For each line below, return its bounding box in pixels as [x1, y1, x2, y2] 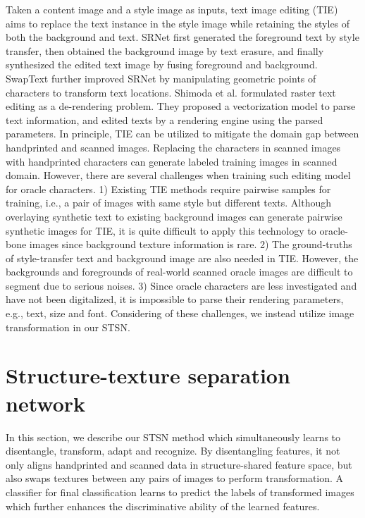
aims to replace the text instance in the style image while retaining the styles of [6, 16, 350, 30]
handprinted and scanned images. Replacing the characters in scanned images [6, 140, 341, 154]
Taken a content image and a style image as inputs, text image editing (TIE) [6, 2, 338, 16]
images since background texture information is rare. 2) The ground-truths [29, 237, 352, 252]
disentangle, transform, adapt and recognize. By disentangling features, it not [6, 443, 340, 458]
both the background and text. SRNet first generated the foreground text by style [6, 30, 359, 44]
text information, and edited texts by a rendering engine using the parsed [6, 112, 323, 127]
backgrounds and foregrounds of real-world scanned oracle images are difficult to [6, 264, 353, 279]
